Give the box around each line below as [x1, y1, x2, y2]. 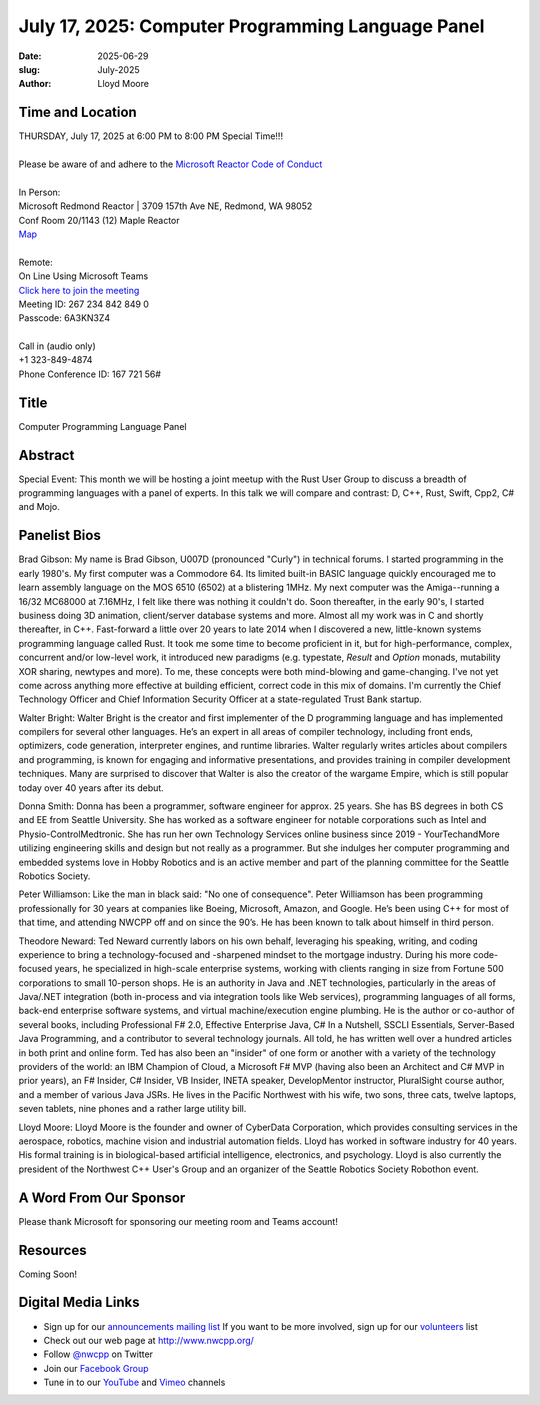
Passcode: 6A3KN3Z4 [18, 312, 111, 324]
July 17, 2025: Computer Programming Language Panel [18, 15, 485, 37]
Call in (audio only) [18, 340, 97, 352]
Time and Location [18, 104, 137, 121]
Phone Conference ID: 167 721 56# [18, 368, 162, 380]
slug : [18, 63, 40, 75]
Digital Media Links [18, 1294, 140, 1311]
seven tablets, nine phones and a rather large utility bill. [18, 1103, 247, 1115]
